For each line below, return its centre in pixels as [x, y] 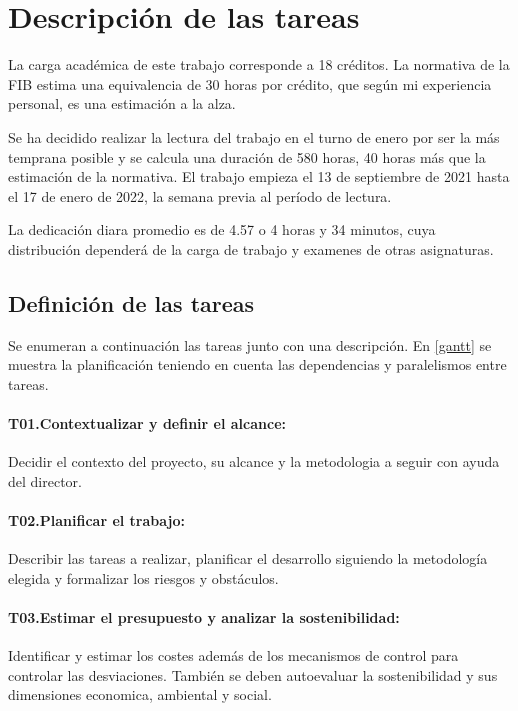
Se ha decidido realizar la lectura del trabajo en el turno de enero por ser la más [254, 136]
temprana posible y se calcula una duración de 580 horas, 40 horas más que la [247, 156]
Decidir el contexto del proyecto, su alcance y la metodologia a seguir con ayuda [254, 461]
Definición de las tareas [131, 302]
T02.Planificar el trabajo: [96, 520]
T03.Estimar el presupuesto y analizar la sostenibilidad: [204, 617]
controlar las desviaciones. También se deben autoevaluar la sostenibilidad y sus [253, 674]
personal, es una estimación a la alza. [122, 103]
